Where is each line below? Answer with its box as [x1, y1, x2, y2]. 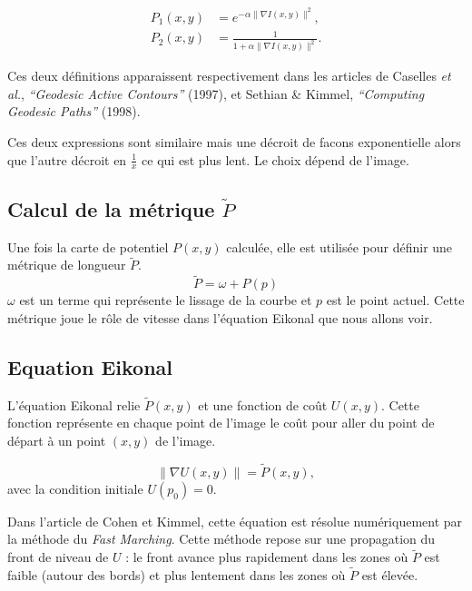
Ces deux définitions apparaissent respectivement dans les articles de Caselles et [7, 66, 451, 85]
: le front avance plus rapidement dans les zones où [125, 547, 408, 566]
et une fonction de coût [198, 395, 328, 414]
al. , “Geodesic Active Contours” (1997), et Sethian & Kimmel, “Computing [7, 84, 425, 103]
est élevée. [361, 566, 418, 585]
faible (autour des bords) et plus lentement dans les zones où [7, 566, 346, 585]
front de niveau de [7, 547, 109, 566]
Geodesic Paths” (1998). [7, 102, 141, 121]
